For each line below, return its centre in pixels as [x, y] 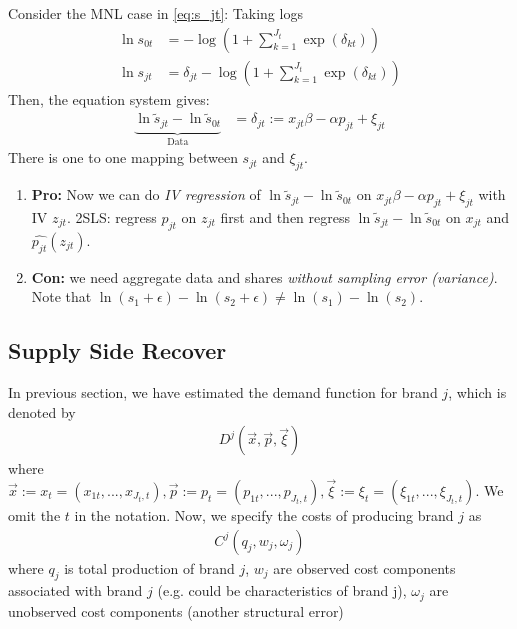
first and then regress [285, 216]
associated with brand [75, 590]
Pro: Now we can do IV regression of [146, 194]
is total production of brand [149, 567]
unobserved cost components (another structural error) [176, 610]
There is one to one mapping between [123, 157]
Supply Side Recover [117, 350]
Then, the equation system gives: [109, 98]
